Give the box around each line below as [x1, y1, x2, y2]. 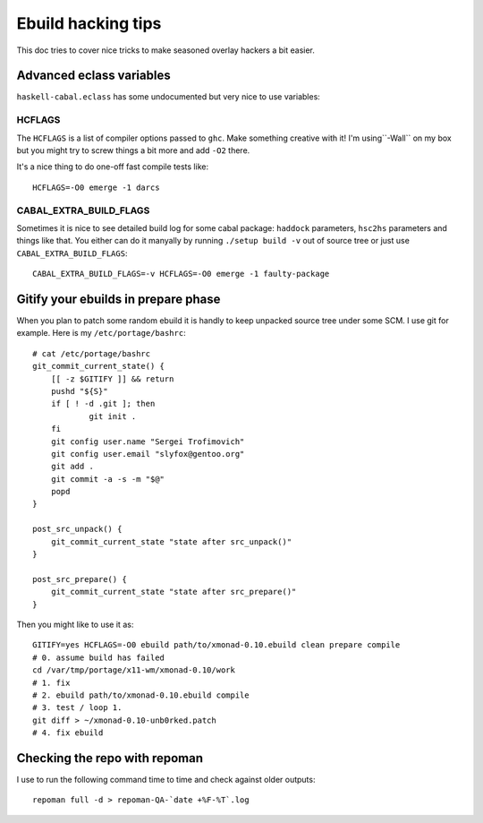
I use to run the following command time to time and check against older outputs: [16, 775, 316, 784]
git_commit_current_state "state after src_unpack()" [50, 536, 292, 546]
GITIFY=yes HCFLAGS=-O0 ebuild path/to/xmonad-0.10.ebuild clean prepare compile [32, 640, 401, 650]
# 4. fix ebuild [32, 728, 104, 738]
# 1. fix [32, 677, 71, 688]
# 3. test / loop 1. [32, 703, 123, 713]
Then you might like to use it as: [16, 619, 134, 630]
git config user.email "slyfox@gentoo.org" [50, 449, 245, 459]
